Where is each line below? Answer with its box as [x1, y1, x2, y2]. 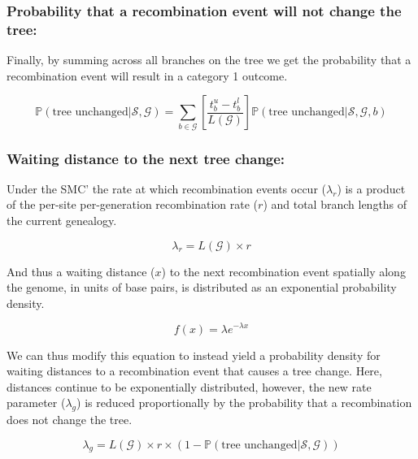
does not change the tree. [7, 411, 133, 428]
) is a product [337, 180, 406, 197]
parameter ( [7, 394, 66, 411]
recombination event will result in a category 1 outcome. [7, 67, 288, 84]
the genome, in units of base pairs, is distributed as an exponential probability [7, 279, 397, 296]
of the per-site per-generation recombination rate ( [7, 196, 259, 213]
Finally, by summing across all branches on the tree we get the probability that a [7, 51, 411, 68]
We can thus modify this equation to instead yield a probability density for [7, 346, 381, 363]
